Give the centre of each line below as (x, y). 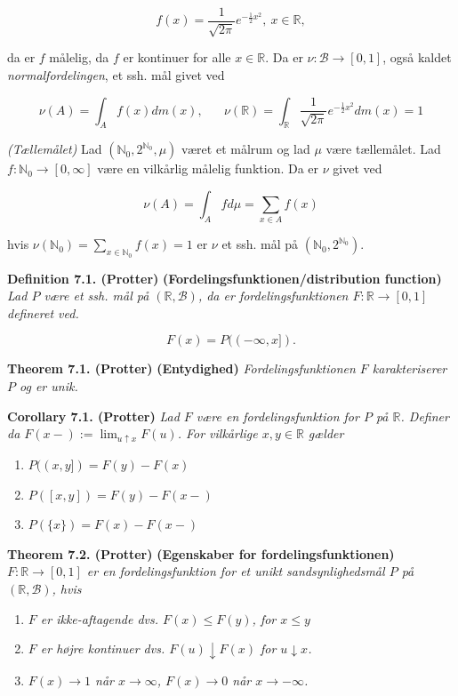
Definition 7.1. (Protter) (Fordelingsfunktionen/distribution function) (225, 278)
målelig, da (79, 57)
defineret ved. (43, 312)
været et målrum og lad (246, 149)
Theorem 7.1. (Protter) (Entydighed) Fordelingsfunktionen (181, 368)
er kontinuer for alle (177, 57)
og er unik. (49, 385)
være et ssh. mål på (96, 296)
